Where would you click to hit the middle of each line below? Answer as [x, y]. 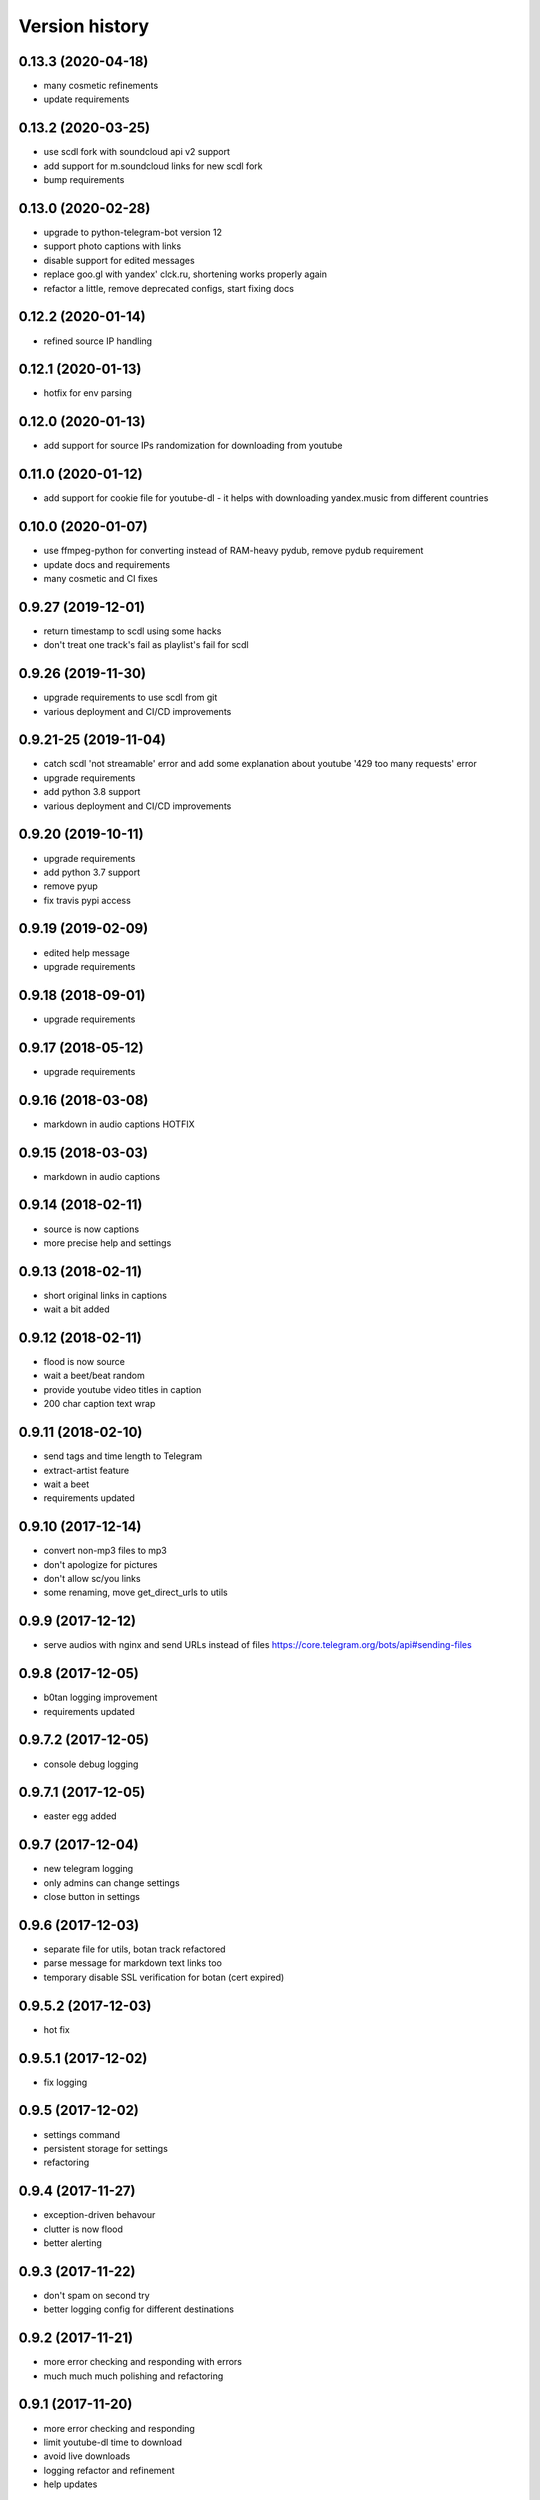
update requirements [86, 99]
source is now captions [91, 1229]
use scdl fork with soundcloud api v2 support [136, 152]
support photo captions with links [112, 246]
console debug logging [91, 1764]
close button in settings [91, 1897]
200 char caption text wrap [99, 1404]
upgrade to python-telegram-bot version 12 [133, 232]
